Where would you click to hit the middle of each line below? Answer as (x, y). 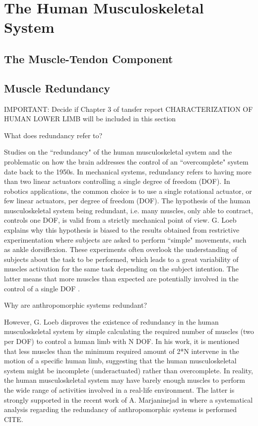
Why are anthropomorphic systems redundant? (76, 305)
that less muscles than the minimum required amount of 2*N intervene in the (122, 351)
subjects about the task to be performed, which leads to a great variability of (121, 259)
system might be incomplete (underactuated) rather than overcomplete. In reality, (129, 370)
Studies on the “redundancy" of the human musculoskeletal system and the (118, 152)
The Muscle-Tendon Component (89, 58)
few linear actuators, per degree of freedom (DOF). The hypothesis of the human (127, 201)
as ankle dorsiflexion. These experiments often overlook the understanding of (121, 249)
